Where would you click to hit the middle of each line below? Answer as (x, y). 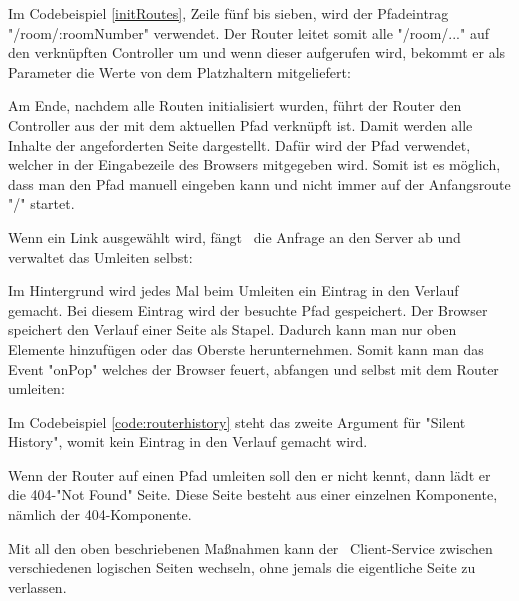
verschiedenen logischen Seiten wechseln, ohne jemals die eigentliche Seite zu (242, 567)
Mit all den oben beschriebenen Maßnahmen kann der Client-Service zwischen (250, 547)
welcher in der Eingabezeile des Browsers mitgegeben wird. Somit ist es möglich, (254, 164)
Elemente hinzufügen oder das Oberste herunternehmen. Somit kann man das (246, 348)
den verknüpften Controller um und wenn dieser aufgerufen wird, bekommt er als (257, 52)
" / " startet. (41, 203)
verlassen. (37, 586)
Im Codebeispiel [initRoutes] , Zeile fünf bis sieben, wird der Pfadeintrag (228, 13)
